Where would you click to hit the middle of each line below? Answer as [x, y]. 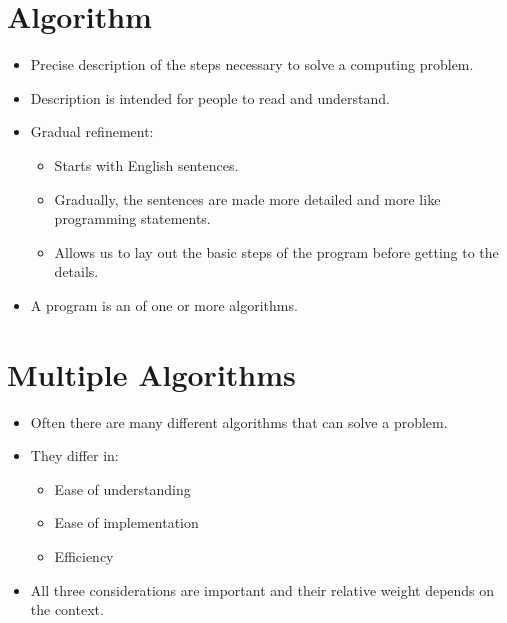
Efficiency [84, 555]
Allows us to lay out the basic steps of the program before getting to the [276, 251]
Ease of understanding [122, 488]
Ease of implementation [126, 522]
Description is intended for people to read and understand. [210, 97]
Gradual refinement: [92, 131]
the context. [67, 609]
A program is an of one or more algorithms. [164, 304]
